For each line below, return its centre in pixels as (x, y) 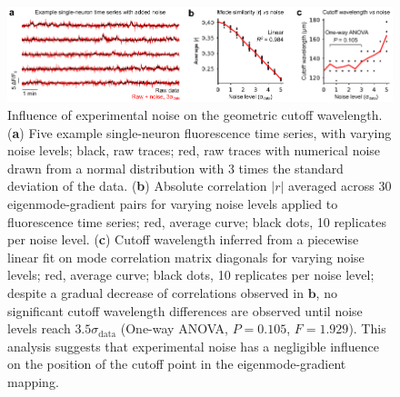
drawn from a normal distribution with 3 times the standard (175, 168)
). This (367, 328)
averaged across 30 (340, 186)
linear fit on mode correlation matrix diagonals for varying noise (186, 257)
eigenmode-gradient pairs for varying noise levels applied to (173, 203)
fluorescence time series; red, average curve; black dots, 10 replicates (197, 221)
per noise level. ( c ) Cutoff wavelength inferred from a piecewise (183, 239)
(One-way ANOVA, (175, 328)
